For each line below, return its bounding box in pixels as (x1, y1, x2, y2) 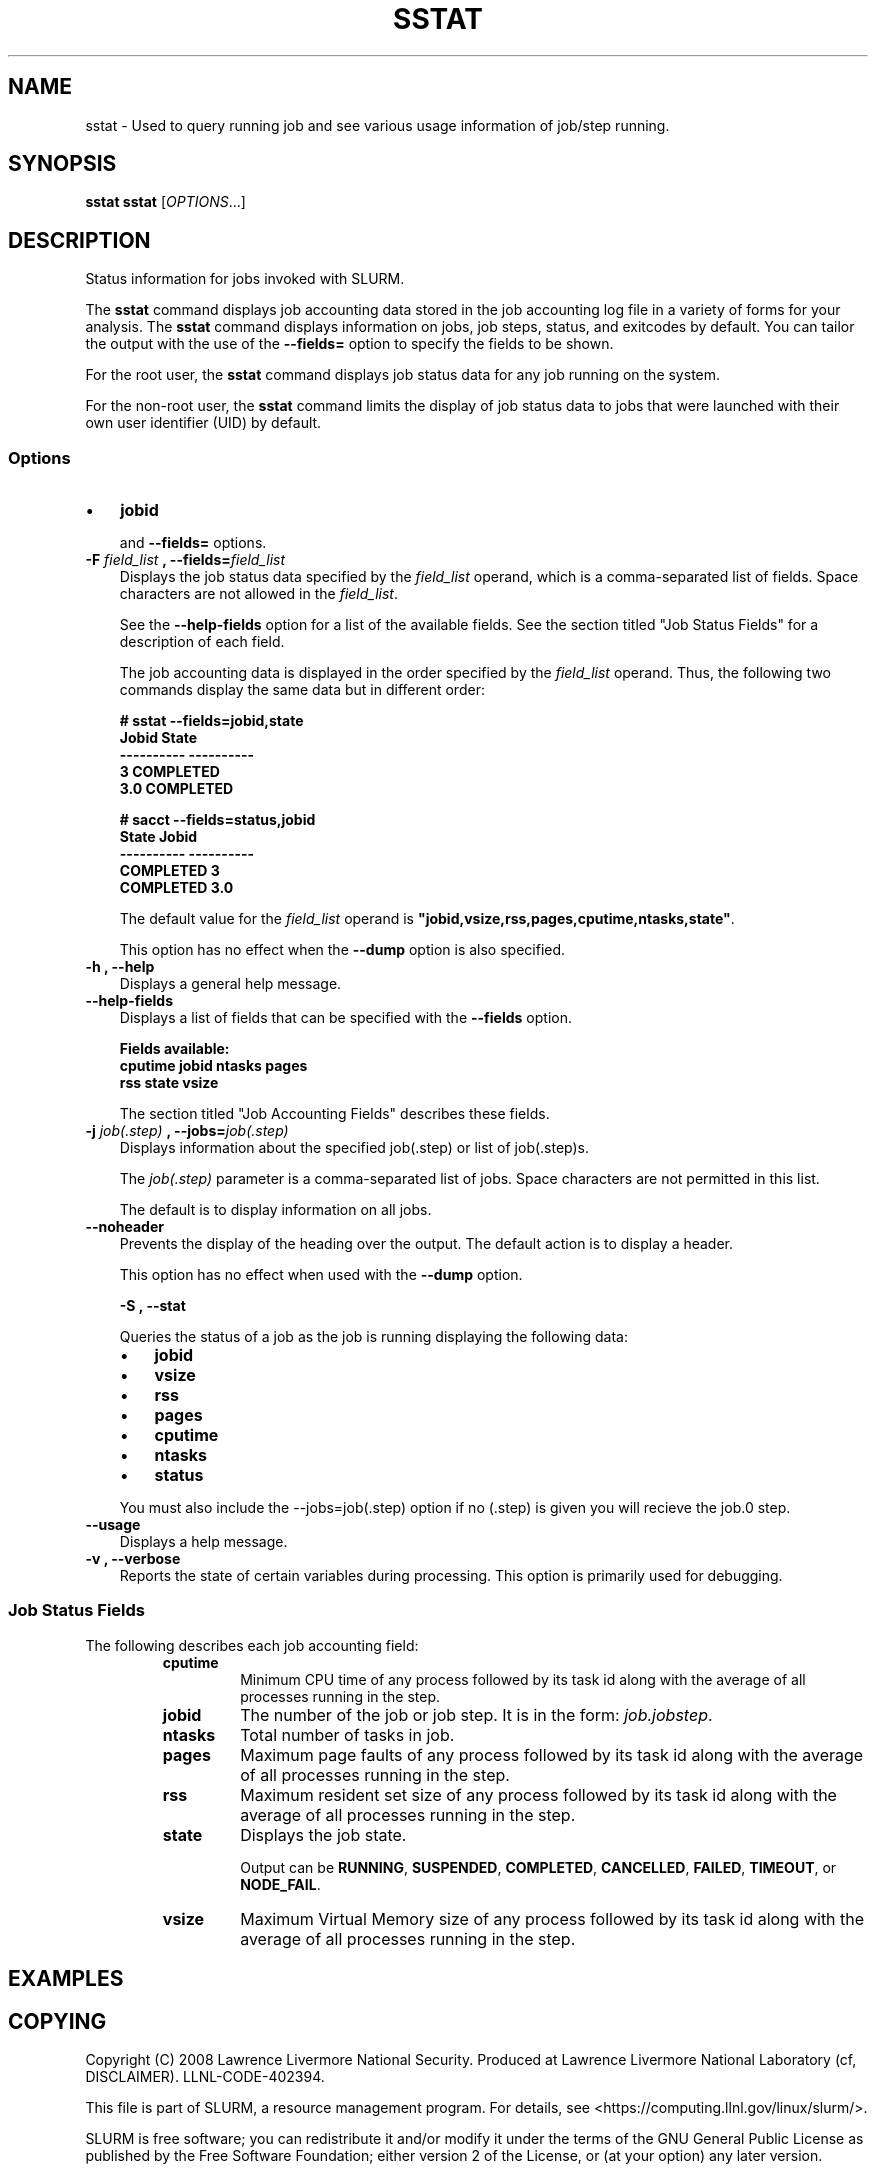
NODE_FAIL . (240, 1875, 321, 1893)
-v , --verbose (85, 1550, 181, 1568)
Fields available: (119, 1040, 230, 1058)
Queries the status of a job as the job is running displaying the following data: (119, 1328, 629, 1346)
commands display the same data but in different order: (119, 681, 485, 699)
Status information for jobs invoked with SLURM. (85, 270, 405, 288)
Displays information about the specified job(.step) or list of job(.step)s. (119, 1139, 590, 1157)
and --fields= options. (119, 534, 267, 552)
